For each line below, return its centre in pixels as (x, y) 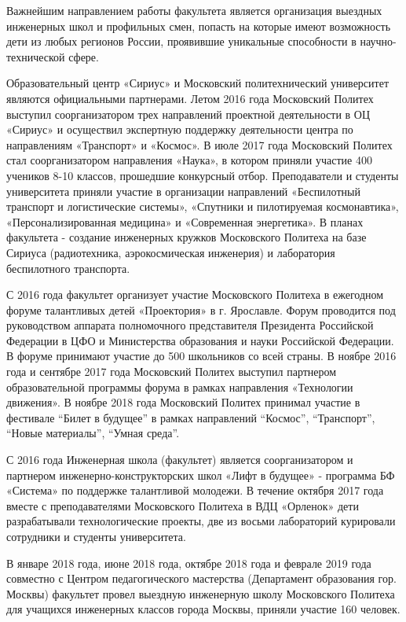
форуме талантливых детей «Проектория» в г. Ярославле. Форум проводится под (201, 309)
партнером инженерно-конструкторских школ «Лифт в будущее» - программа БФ (201, 475)
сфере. (84, 56)
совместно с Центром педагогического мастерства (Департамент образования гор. (201, 578)
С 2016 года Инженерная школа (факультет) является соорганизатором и (180, 460)
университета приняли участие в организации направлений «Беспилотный (183, 191)
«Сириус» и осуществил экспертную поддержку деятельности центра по (180, 129)
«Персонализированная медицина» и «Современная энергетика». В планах (185, 221)
